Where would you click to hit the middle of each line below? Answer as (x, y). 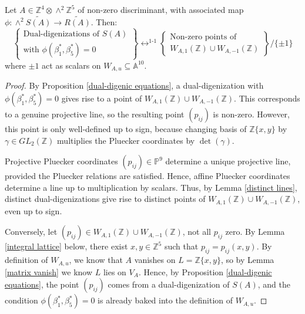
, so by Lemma (247, 260)
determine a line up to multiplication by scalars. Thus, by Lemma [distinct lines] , (151, 187)
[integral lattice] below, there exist (66, 246)
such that (181, 246)
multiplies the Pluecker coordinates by (126, 140)
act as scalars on (71, 65)
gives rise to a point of (102, 98)
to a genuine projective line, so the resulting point (95, 114)
